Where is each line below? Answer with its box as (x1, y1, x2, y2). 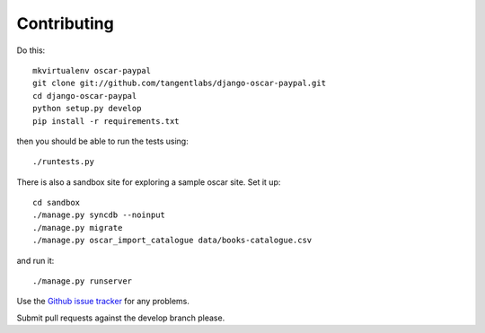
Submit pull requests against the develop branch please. (16, 312, 225, 323)
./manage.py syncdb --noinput (32, 210, 166, 220)
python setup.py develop (32, 103, 142, 114)
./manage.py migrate (32, 223, 123, 232)
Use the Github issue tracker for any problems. (16, 296, 190, 307)
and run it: (16, 255, 55, 266)
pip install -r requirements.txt (32, 116, 180, 126)
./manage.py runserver (32, 276, 133, 286)
